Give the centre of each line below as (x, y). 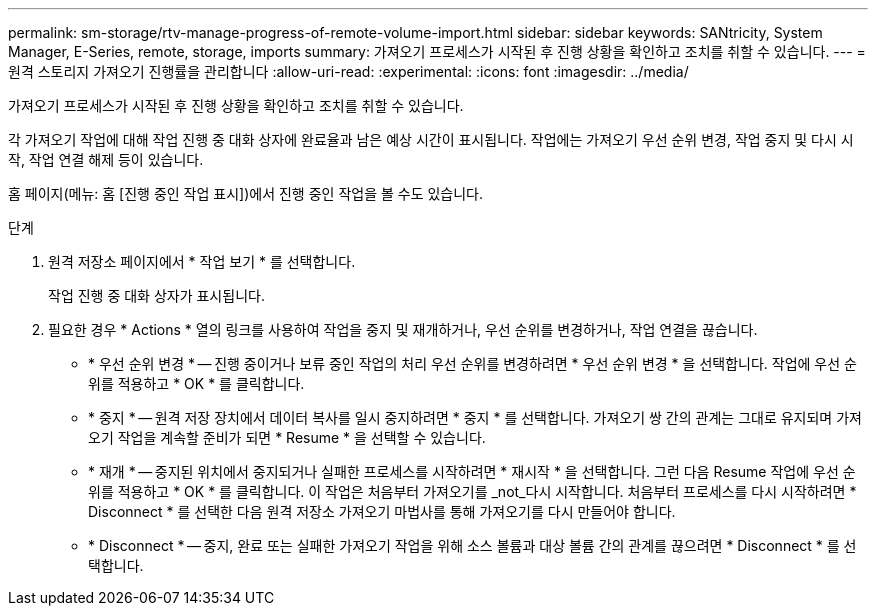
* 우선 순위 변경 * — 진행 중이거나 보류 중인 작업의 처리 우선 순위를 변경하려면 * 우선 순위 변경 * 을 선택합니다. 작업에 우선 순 (472, 363)
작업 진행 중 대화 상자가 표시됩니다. (156, 295)
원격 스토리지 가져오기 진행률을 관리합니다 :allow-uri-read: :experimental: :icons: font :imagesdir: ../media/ (348, 71)
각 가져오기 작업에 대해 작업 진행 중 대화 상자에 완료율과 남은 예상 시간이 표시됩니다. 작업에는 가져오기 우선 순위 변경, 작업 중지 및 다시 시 (431, 139)
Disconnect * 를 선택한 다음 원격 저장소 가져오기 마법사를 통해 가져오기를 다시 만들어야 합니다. (382, 511)
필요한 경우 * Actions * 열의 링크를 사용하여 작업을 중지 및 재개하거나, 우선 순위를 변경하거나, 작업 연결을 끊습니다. (403, 329)
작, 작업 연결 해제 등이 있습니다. (106, 159)
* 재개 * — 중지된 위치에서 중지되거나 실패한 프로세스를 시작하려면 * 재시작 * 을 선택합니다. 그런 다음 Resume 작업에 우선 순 (472, 471)
